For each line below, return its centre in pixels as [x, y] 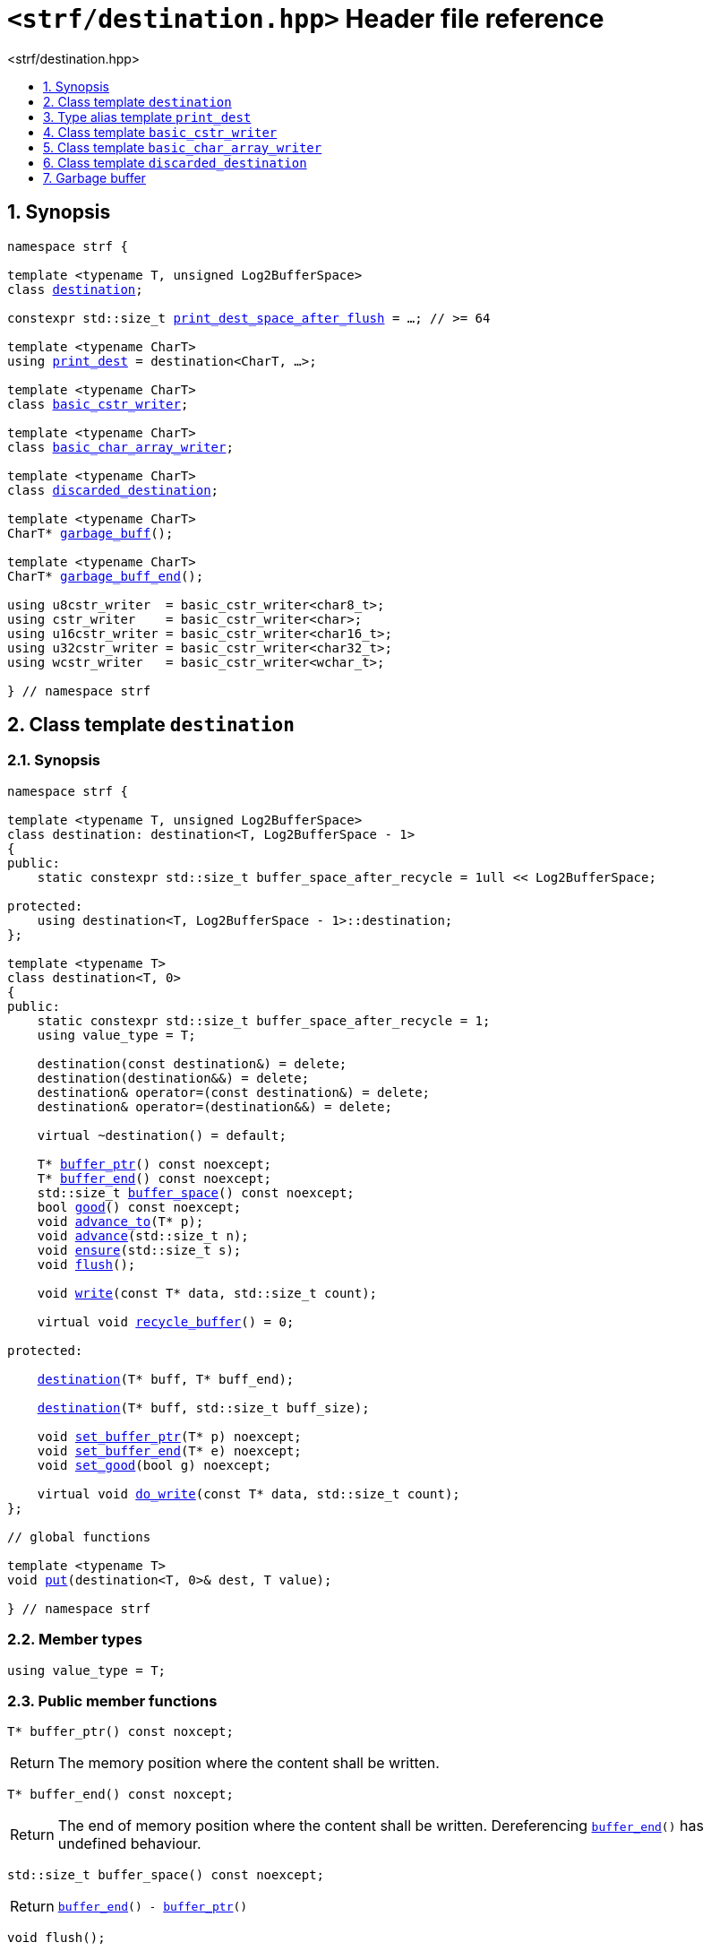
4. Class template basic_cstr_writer [160, 132]
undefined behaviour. [129, 1844]
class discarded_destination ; [113, 490]
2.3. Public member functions [112, 1701]
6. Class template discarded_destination [175, 162]
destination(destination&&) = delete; [173, 1078]
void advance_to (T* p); [120, 1221]
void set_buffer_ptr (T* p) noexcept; [169, 1436]
